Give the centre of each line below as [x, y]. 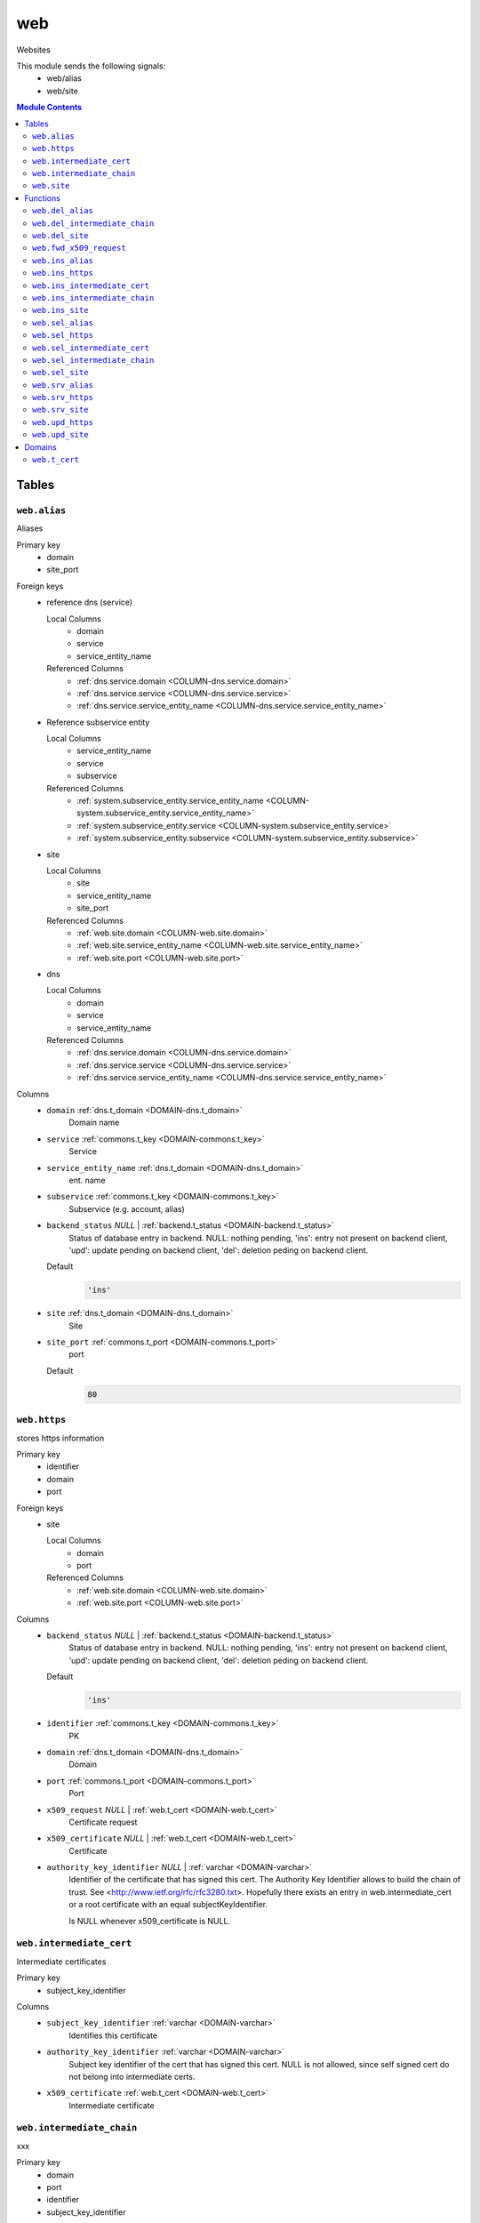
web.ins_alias [63, 261]
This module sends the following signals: [91, 66]
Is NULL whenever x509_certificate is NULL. [150, 1921]
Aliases [30, 528]
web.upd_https [63, 422]
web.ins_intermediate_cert [91, 285]
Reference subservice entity [98, 722]
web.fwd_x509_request [79, 248]
